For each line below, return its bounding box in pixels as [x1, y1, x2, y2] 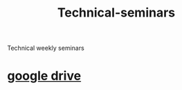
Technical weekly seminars [7, 44, 84, 53]
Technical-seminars [57, 5, 176, 21]
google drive [7, 68, 82, 84]
